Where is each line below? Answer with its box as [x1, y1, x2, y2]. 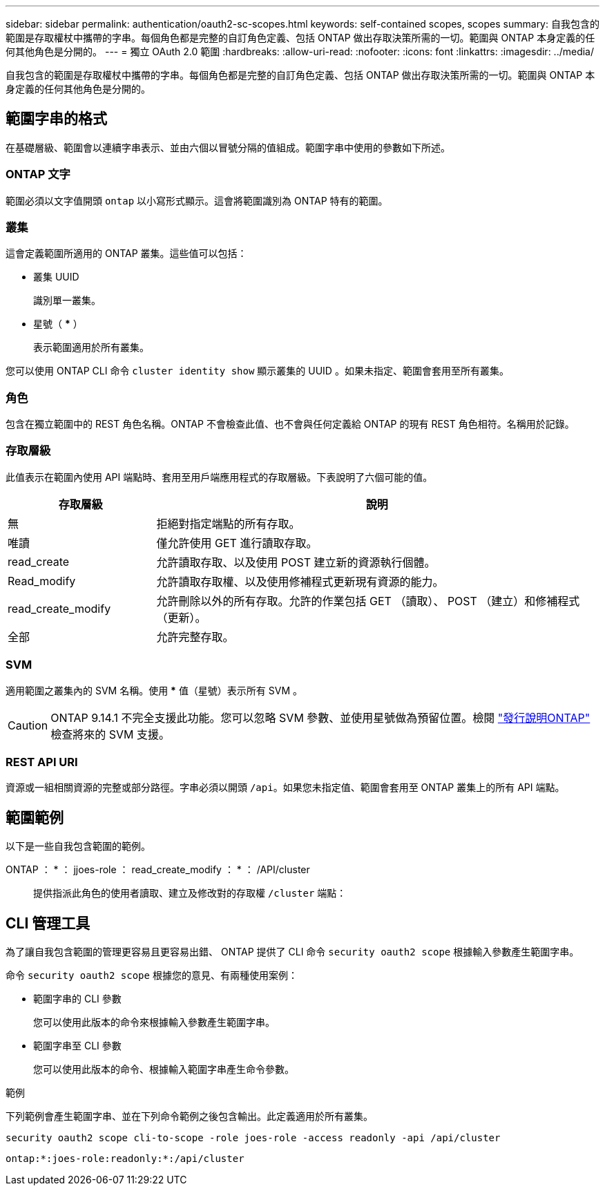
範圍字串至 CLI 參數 [33, 1040, 122, 1052]
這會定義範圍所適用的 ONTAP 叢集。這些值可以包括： [6, 247, 247, 260]
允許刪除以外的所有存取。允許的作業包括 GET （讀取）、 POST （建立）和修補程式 [156, 593, 580, 608]
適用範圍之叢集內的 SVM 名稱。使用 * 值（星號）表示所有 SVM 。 [6, 684, 303, 696]
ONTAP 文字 [6, 167, 70, 182]
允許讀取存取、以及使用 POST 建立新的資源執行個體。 [156, 555, 436, 569]
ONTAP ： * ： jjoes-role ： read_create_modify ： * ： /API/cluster [6, 864, 310, 876]
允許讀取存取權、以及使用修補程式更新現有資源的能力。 [156, 574, 444, 589]
